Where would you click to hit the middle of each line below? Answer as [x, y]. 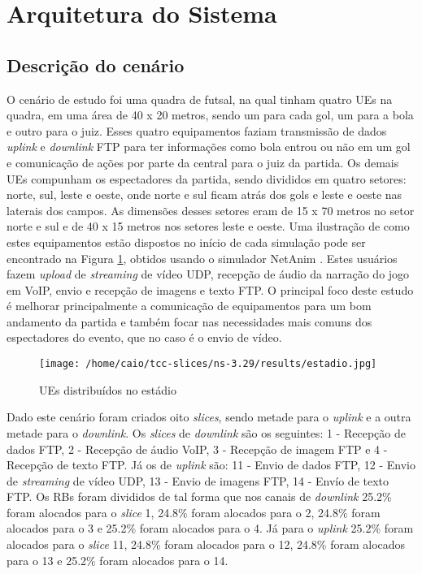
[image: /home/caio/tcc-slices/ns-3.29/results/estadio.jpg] [208, 364]
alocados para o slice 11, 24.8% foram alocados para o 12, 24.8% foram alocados [206, 544]
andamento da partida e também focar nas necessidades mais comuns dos [189, 321]
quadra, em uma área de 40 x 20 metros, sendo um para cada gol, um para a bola [210, 115]
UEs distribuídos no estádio [108, 389]
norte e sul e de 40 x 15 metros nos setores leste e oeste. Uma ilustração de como [208, 226]
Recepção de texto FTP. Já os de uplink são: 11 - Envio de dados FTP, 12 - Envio [211, 465]
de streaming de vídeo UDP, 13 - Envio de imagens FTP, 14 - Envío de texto [198, 480]
